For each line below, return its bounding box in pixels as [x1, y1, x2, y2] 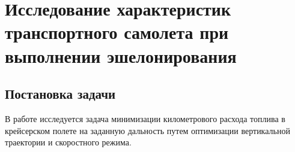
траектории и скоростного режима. [5, 136, 132, 148]
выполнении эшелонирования [5, 43, 237, 68]
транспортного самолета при [5, 20, 229, 44]
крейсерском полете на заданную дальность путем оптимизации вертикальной [5, 124, 290, 136]
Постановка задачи [5, 84, 116, 103]
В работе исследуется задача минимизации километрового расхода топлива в [5, 112, 285, 124]
